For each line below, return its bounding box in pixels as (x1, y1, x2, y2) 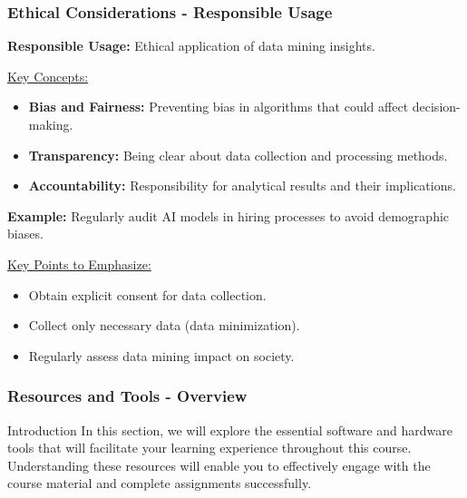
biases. (7, 224, 44, 243)
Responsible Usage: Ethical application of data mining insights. (7, 36, 375, 55)
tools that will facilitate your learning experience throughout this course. (7, 438, 412, 457)
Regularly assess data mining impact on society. (28, 346, 295, 365)
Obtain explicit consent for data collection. (28, 285, 267, 304)
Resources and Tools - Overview (7, 385, 248, 407)
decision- (412, 97, 461, 116)
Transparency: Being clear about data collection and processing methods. (28, 145, 448, 164)
